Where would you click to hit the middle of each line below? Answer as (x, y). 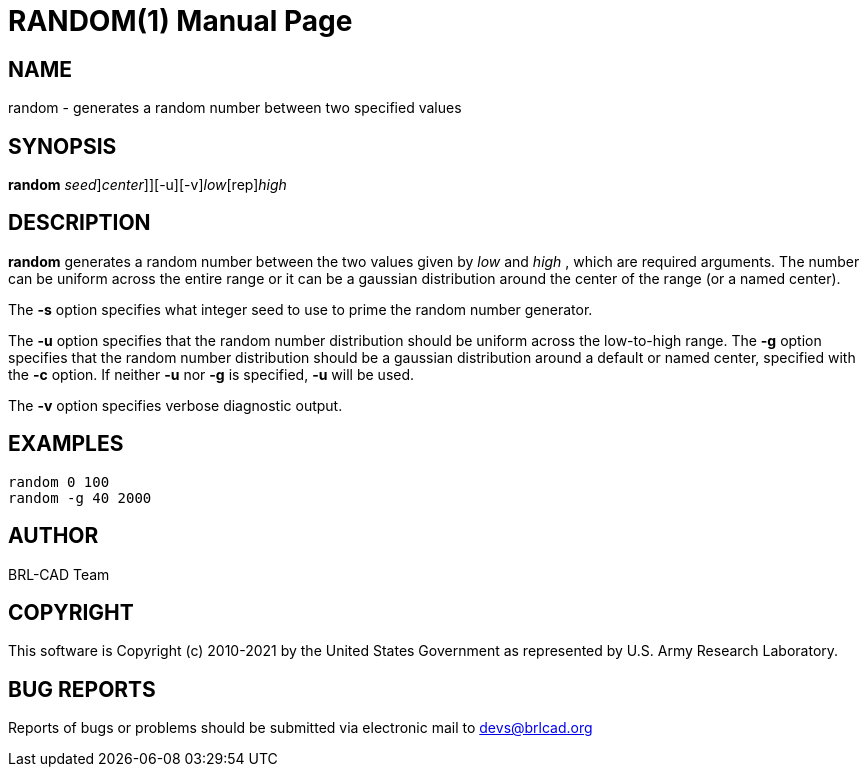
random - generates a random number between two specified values (235, 108)
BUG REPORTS (82, 689)
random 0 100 (59, 481)
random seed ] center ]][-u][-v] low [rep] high (147, 185)
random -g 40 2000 (80, 497)
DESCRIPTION (79, 223)
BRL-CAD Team (59, 574)
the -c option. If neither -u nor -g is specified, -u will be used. (211, 374)
